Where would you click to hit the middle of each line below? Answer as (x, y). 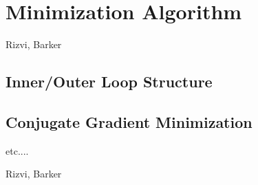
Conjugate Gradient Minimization (129, 121)
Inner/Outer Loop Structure (109, 81)
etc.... (17, 150)
